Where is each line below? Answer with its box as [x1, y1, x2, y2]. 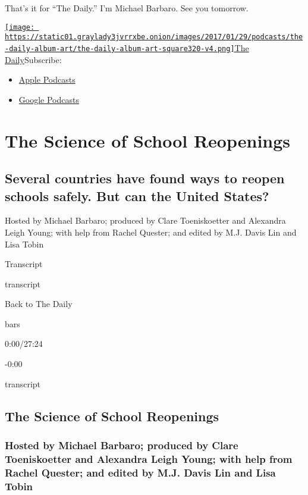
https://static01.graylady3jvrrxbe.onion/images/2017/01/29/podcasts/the [5, 33, 303, 42]
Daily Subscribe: [5, 53, 62, 65]
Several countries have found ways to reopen [5, 169, 285, 187]
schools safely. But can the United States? [5, 186, 269, 205]
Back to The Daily [5, 297, 73, 310]
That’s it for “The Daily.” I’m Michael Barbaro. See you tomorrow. [5, 2, 249, 14]
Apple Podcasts [18, 73, 76, 86]
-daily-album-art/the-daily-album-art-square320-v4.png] [5, 44, 235, 53]
